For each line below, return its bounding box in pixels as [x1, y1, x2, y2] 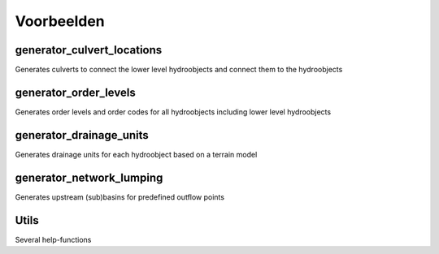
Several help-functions [15, 235, 92, 244]
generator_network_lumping [15, 170, 163, 184]
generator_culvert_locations [15, 43, 163, 57]
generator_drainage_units [15, 128, 150, 142]
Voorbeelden [15, 12, 105, 30]
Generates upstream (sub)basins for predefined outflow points [15, 192, 225, 202]
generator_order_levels [15, 85, 136, 99]
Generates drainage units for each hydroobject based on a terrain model [15, 149, 258, 159]
